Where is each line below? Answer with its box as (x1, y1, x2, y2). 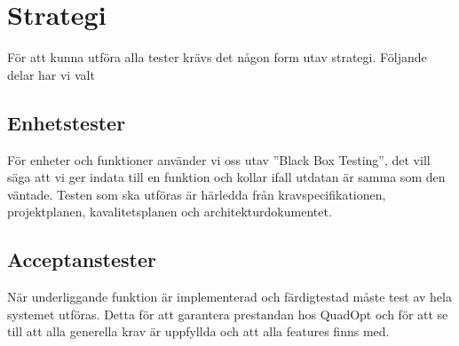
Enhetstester (7, 108, 126, 136)
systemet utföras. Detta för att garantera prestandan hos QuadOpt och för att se (7, 304, 448, 323)
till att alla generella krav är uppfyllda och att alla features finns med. (7, 322, 390, 341)
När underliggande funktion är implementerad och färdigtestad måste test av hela (7, 287, 452, 306)
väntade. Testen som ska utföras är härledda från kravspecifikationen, (7, 185, 386, 203)
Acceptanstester (7, 246, 156, 273)
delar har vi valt (7, 65, 95, 83)
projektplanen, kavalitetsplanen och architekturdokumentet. (7, 202, 332, 221)
